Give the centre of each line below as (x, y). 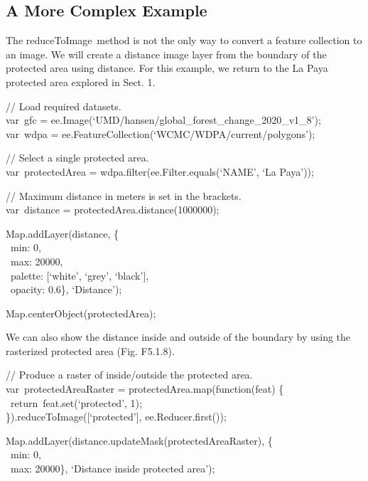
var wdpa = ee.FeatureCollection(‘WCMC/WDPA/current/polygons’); (161, 133)
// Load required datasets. (64, 106)
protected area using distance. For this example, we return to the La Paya (167, 68)
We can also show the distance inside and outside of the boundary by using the (178, 337)
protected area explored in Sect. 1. (81, 81)
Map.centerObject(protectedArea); (81, 313)
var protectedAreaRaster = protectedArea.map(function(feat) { (145, 389)
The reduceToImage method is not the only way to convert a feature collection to (184, 40)
